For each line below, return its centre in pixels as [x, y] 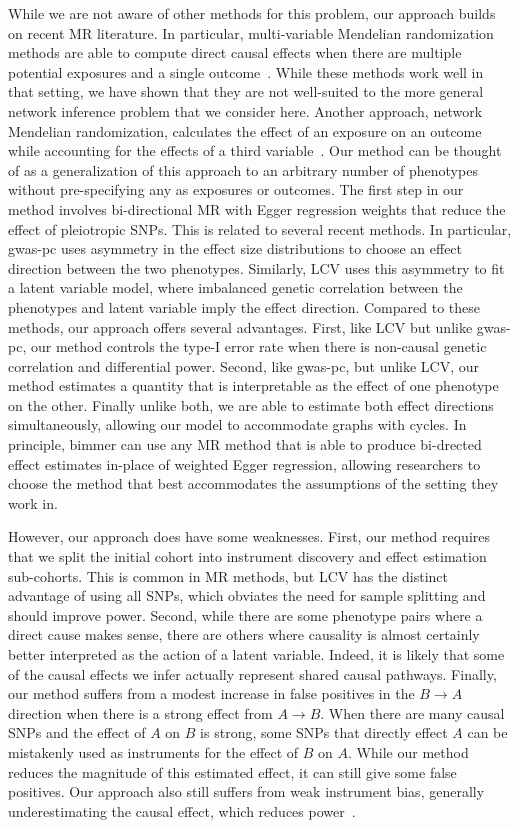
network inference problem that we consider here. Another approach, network [245, 110]
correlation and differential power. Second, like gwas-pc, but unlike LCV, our [244, 365]
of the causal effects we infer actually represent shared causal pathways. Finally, [252, 673]
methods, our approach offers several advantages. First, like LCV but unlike [240, 326]
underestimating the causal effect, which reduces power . [182, 810]
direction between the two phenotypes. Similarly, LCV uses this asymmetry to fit [256, 267]
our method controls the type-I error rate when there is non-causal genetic [258, 346]
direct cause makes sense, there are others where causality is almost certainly [244, 634]
